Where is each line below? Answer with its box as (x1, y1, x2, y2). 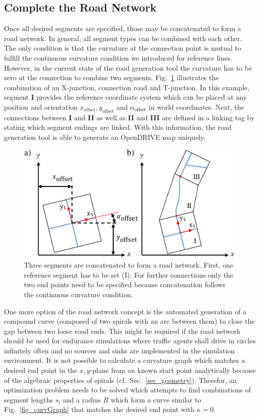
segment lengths (4, 394, 53, 404)
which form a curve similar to (110, 394, 201, 404)
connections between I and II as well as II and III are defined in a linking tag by (4, 112, 254, 122)
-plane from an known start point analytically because (90, 365, 256, 375)
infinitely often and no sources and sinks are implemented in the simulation (4, 345, 235, 355)
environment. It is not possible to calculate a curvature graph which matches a (4, 355, 245, 365)
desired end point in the (4, 365, 77, 375)
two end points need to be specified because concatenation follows (24, 279, 225, 290)
